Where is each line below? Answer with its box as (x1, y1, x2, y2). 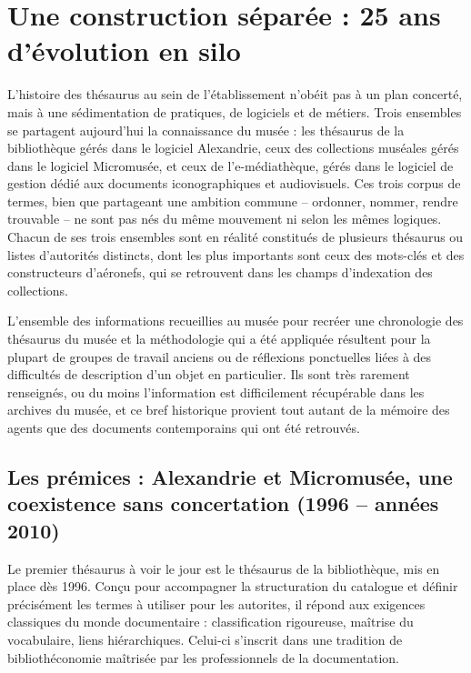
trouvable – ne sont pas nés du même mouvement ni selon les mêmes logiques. (7, 209, 442, 228)
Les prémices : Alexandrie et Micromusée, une (7, 462, 453, 490)
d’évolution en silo (7, 32, 241, 69)
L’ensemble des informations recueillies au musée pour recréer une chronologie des (7, 311, 464, 330)
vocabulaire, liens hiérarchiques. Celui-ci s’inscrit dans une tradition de (7, 629, 403, 648)
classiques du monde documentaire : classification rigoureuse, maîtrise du (7, 612, 414, 631)
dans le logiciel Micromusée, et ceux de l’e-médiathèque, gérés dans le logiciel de (7, 156, 454, 175)
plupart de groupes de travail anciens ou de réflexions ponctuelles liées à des (7, 347, 432, 366)
